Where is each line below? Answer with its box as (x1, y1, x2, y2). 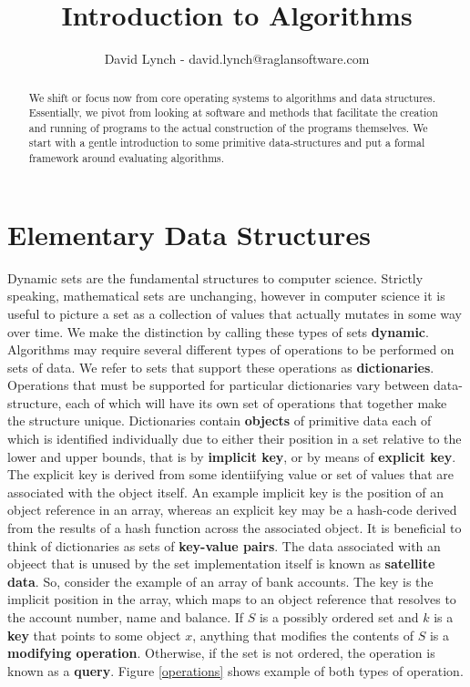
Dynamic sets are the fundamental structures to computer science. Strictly (7, 268, 424, 287)
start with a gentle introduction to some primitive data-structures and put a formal (28, 135, 425, 150)
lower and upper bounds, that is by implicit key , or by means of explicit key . (7, 446, 456, 466)
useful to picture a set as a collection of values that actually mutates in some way (7, 303, 462, 323)
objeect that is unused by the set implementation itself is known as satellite (7, 554, 435, 573)
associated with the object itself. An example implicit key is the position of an (7, 482, 444, 501)
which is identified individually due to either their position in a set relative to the (7, 429, 462, 448)
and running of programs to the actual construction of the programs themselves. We (28, 119, 428, 135)
